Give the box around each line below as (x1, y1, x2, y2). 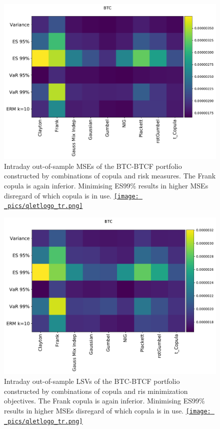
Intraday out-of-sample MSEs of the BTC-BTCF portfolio (4, 160, 182, 171)
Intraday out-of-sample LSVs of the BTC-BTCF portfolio (4, 376, 180, 386)
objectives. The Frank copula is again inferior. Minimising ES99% (4, 395, 205, 406)
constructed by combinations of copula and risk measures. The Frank (4, 170, 216, 181)
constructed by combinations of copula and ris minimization (4, 385, 188, 396)
